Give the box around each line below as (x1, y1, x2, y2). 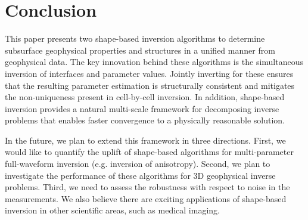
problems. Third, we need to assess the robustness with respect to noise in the (5, 181, 290, 193)
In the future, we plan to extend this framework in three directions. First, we (5, 134, 286, 146)
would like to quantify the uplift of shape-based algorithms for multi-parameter (5, 145, 294, 158)
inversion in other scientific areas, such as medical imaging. (5, 204, 220, 216)
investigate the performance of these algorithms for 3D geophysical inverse (5, 169, 276, 181)
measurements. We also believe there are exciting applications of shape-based (5, 192, 287, 204)
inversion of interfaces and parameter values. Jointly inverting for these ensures (5, 67, 294, 79)
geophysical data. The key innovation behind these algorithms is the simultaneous (5, 55, 304, 68)
